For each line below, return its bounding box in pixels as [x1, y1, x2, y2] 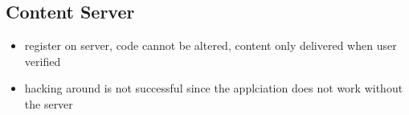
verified [24, 52, 61, 69]
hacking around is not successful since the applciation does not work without [24, 80, 403, 97]
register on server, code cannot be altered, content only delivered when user [24, 37, 397, 54]
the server [24, 95, 73, 112]
